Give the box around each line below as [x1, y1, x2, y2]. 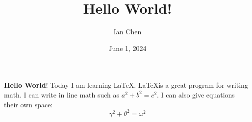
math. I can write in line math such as [4, 89, 120, 99]
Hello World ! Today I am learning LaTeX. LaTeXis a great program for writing [4, 80, 248, 90]
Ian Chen [113, 26, 142, 37]
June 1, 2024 [108, 43, 147, 53]
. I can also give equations [157, 89, 235, 99]
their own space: [4, 99, 53, 109]
